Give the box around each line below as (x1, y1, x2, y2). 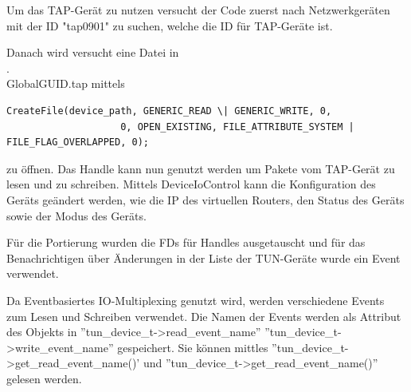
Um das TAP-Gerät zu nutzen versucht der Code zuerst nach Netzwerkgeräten (6, 2, 390, 18)
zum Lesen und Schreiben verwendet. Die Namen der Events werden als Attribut (6, 307, 401, 324)
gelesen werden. (6, 370, 82, 386)
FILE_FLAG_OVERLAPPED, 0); (6, 137, 149, 148)
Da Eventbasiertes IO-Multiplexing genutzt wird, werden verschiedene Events (6, 291, 385, 308)
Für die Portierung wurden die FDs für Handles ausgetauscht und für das (6, 234, 366, 251)
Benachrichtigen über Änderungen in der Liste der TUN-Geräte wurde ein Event (6, 249, 401, 266)
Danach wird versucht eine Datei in (6, 44, 179, 61)
